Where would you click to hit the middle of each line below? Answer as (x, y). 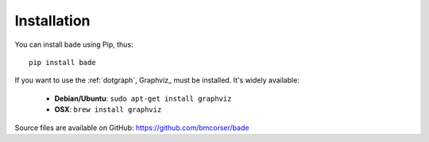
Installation (52, 21)
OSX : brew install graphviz (108, 109)
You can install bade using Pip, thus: (74, 44)
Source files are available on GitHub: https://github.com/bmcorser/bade (132, 128)
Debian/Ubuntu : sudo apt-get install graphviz (143, 98)
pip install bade (62, 62)
